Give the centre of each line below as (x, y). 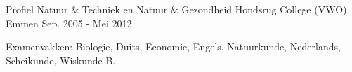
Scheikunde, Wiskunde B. (61, 60)
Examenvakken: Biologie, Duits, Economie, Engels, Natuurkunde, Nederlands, (173, 46)
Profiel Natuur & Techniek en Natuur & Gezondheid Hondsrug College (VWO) (176, 9)
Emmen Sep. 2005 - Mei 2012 (69, 23)
